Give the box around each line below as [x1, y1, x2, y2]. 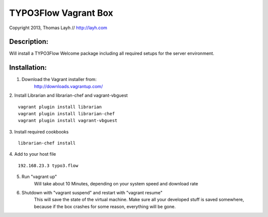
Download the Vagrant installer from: [21, 77, 97, 83]
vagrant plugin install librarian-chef [18, 111, 115, 116]
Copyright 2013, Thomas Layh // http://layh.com [9, 25, 108, 31]
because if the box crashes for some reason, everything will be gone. [34, 203, 176, 210]
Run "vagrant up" [21, 174, 57, 180]
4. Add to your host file [9, 151, 57, 157]
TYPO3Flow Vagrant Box [9, 7, 114, 18]
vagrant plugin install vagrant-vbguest [18, 118, 118, 124]
